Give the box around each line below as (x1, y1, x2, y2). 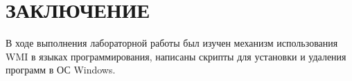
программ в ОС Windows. (6, 62, 116, 77)
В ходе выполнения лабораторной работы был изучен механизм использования (6, 36, 338, 50)
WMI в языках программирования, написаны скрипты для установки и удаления (6, 49, 346, 63)
